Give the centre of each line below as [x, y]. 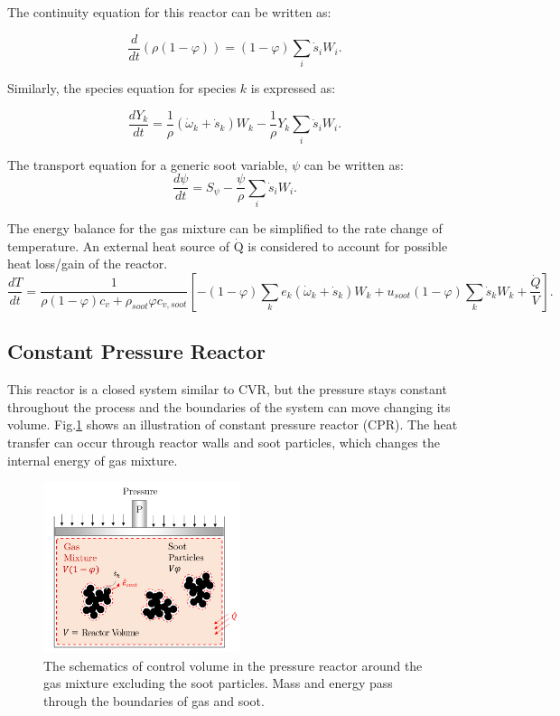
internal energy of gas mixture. [93, 460]
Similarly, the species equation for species [122, 88]
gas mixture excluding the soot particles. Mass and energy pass [218, 683]
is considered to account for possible [348, 245]
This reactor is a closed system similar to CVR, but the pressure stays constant [227, 389]
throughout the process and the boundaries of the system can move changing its [229, 406]
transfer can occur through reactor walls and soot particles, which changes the [224, 442]
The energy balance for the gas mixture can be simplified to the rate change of [225, 228]
